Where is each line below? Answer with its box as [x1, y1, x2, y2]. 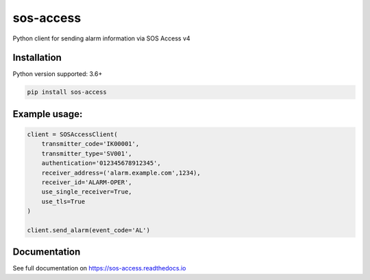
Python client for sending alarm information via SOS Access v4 [12, 34, 191, 42]
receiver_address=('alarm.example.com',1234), [41, 168, 201, 177]
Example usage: [12, 108, 83, 120]
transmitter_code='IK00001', [41, 140, 140, 148]
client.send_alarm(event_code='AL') [27, 226, 151, 234]
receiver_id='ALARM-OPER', [41, 178, 133, 186]
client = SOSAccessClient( [27, 131, 118, 138]
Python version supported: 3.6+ [12, 70, 103, 78]
